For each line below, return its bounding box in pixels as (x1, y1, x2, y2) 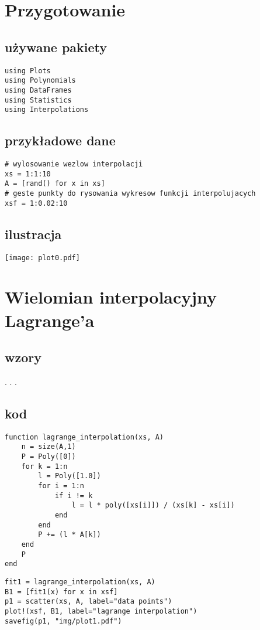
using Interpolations (5, 105, 89, 114)
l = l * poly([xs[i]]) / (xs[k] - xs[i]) (71, 501, 235, 510)
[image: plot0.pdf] (5, 253, 80, 262)
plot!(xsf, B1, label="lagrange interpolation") (5, 607, 197, 615)
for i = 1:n (38, 482, 85, 491)
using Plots (5, 66, 51, 75)
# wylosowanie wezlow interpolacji (5, 160, 143, 169)
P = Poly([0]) (21, 452, 76, 461)
